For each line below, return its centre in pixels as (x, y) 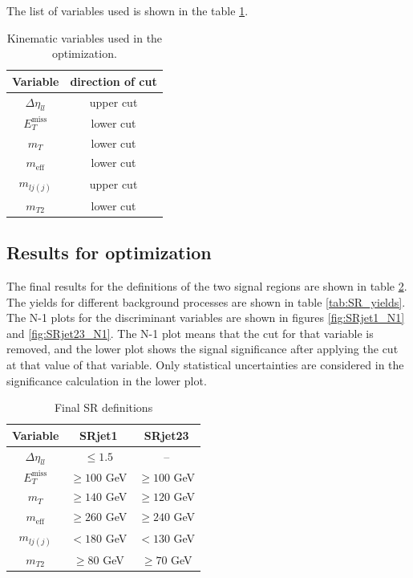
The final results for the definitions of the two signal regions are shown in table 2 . (207, 285)
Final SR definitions (103, 407)
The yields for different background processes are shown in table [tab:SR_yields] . (206, 301)
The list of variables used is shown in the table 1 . (128, 10)
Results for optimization (109, 252)
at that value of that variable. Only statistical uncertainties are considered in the (205, 364)
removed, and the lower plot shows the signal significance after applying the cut (202, 349)
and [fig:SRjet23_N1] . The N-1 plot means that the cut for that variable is (190, 333)
